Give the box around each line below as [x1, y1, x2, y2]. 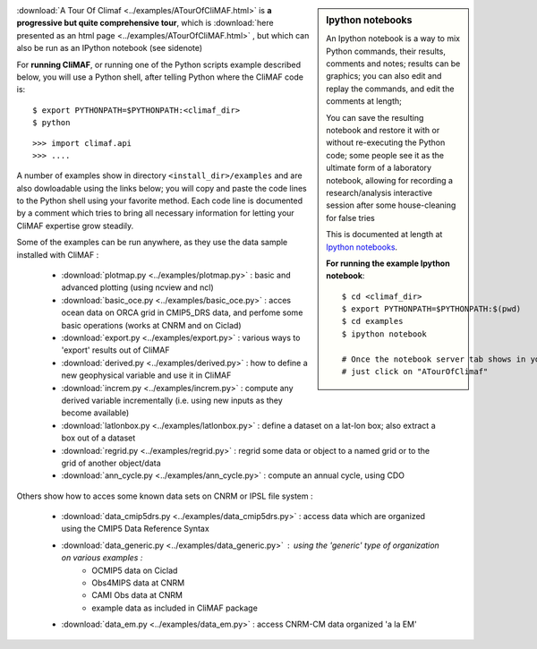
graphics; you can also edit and [326, 71, 442, 81]
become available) [61, 407, 130, 418]
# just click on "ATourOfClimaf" [341, 367, 489, 377]
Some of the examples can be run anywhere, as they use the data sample [16, 237, 288, 248]
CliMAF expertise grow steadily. [16, 220, 134, 231]
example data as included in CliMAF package [91, 602, 259, 613]
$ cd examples [341, 316, 404, 327]
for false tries [326, 212, 376, 223]
